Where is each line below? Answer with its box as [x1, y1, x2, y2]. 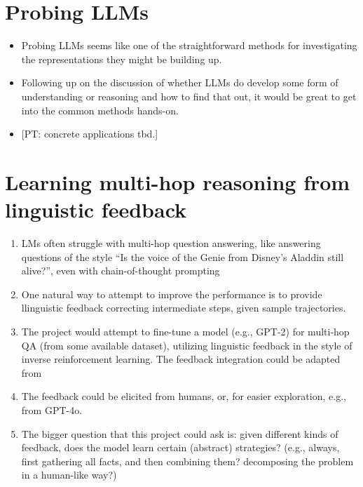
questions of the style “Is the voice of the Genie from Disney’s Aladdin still [21, 249, 344, 264]
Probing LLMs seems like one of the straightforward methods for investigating [21, 38, 357, 53]
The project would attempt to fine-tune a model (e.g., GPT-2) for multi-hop [21, 323, 350, 338]
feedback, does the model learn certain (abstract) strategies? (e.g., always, [21, 440, 340, 455]
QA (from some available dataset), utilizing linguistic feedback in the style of [21, 338, 352, 352]
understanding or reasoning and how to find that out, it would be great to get [21, 88, 357, 103]
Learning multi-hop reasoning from [5, 167, 350, 196]
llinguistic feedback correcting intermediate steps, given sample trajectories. [21, 300, 346, 315]
